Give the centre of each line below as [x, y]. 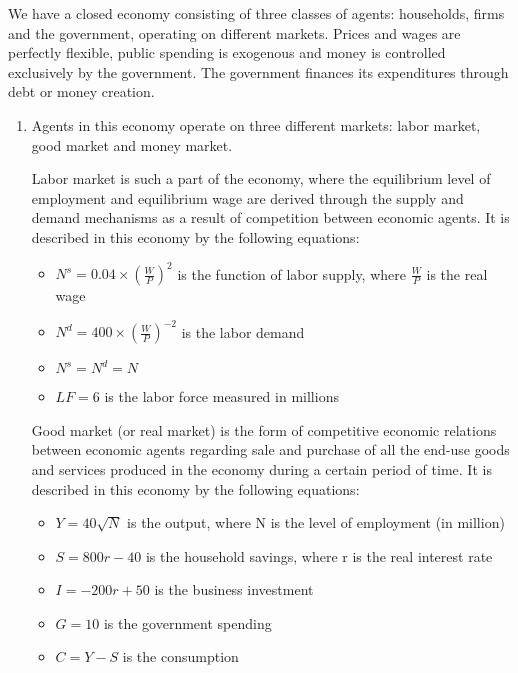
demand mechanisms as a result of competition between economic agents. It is [270, 217]
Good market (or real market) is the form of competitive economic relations [264, 429]
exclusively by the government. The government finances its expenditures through [258, 71]
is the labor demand [243, 331]
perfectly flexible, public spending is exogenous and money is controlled [227, 52]
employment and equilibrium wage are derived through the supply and [247, 197]
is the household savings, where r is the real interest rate [319, 555]
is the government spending [187, 622]
